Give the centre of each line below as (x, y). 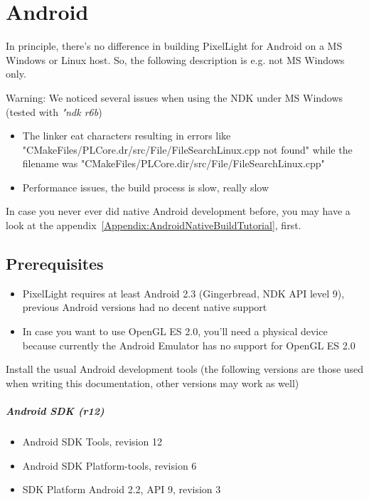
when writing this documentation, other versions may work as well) (153, 383)
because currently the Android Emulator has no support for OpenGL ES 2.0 (189, 345)
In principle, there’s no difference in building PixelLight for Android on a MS (174, 46)
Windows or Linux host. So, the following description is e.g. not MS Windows (175, 59)
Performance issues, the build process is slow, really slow (146, 187)
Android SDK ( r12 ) (55, 411)
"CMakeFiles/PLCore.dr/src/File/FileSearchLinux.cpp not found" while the (187, 149)
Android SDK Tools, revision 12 (92, 441)
